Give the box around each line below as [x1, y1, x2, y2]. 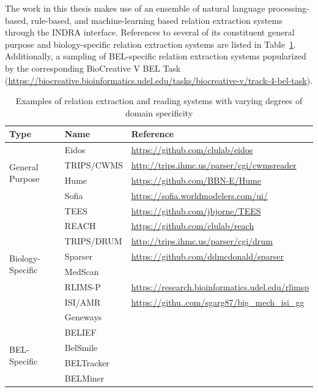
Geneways [64, 311, 102, 323]
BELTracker [64, 356, 109, 369]
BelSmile [64, 341, 98, 354]
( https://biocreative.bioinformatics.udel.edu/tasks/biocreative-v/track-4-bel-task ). [5, 73, 313, 86]
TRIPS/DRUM [64, 235, 122, 247]
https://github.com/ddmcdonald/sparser [131, 250, 284, 263]
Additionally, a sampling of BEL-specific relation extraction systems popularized [5, 50, 306, 62]
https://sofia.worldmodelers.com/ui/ [131, 189, 268, 202]
